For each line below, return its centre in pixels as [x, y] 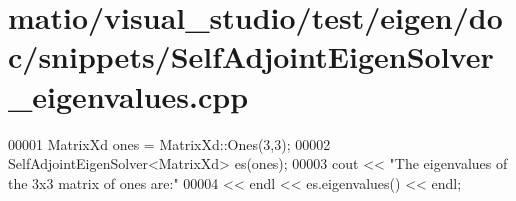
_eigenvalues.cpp [128, 95]
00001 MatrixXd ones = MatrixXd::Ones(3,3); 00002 [169, 143]
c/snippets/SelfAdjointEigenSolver [251, 56]
